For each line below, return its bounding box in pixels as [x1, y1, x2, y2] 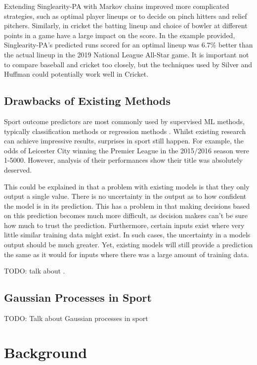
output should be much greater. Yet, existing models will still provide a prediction [4, 239, 253, 250]
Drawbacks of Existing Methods [4, 93, 171, 108]
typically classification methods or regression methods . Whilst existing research [4, 126, 246, 136]
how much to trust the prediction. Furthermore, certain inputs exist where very [4, 220, 245, 230]
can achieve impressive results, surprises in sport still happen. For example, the [4, 136, 244, 146]
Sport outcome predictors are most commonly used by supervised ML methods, [4, 116, 245, 126]
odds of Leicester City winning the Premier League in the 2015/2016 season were [4, 145, 250, 155]
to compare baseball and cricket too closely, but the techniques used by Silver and [4, 59, 253, 69]
